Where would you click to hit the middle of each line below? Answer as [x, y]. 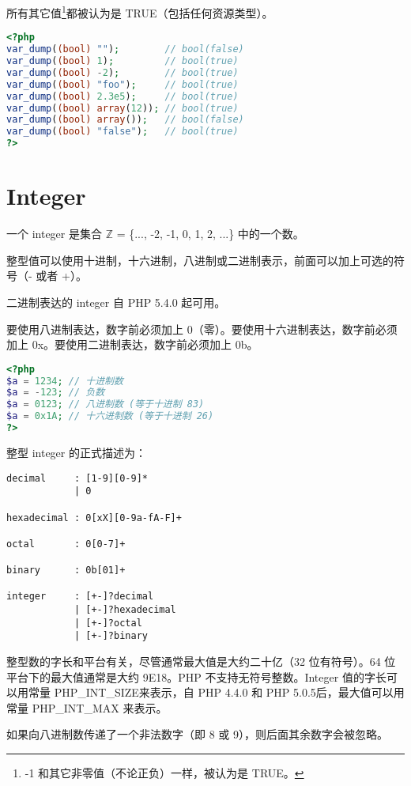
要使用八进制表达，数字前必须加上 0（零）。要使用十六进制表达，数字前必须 [202, 329]
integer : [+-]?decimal [80, 597]
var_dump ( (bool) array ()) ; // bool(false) [125, 120]
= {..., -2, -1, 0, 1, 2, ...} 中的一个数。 [210, 234]
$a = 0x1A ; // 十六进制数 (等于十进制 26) [110, 416]
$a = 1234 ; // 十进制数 [65, 381]
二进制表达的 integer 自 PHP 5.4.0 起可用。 [116, 302]
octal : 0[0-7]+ [66, 544]
